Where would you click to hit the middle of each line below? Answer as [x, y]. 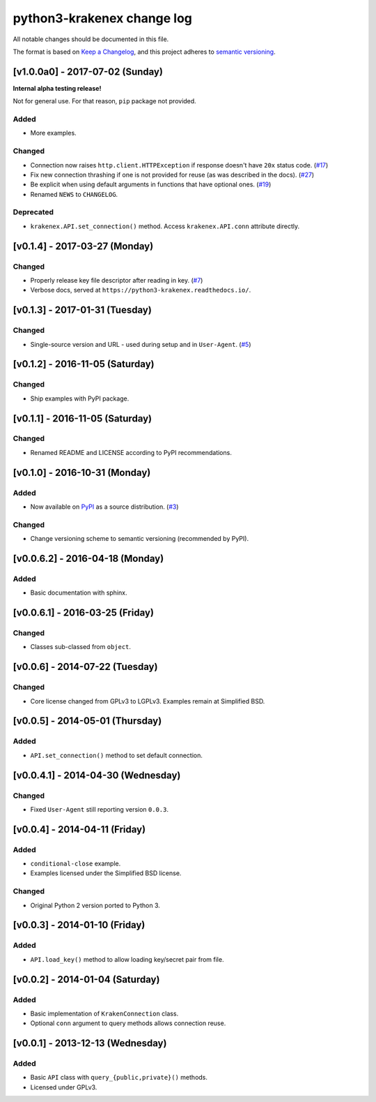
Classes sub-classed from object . [81, 647]
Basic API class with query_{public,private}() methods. [119, 1078]
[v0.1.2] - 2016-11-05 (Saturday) [84, 364]
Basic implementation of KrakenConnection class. [104, 1013]
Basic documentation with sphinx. [79, 593]
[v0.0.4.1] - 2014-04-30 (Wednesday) [97, 775]
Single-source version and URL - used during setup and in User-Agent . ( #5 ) [141, 344]
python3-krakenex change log [103, 18]
